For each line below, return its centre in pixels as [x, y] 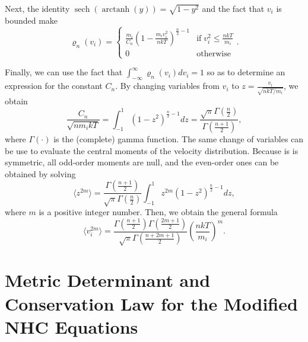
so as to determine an [246, 72]
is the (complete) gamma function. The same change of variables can [179, 139]
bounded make [31, 20]
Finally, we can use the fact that [64, 72]
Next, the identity [37, 8]
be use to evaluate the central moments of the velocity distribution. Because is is [152, 150]
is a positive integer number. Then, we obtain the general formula [158, 212]
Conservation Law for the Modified [151, 303]
